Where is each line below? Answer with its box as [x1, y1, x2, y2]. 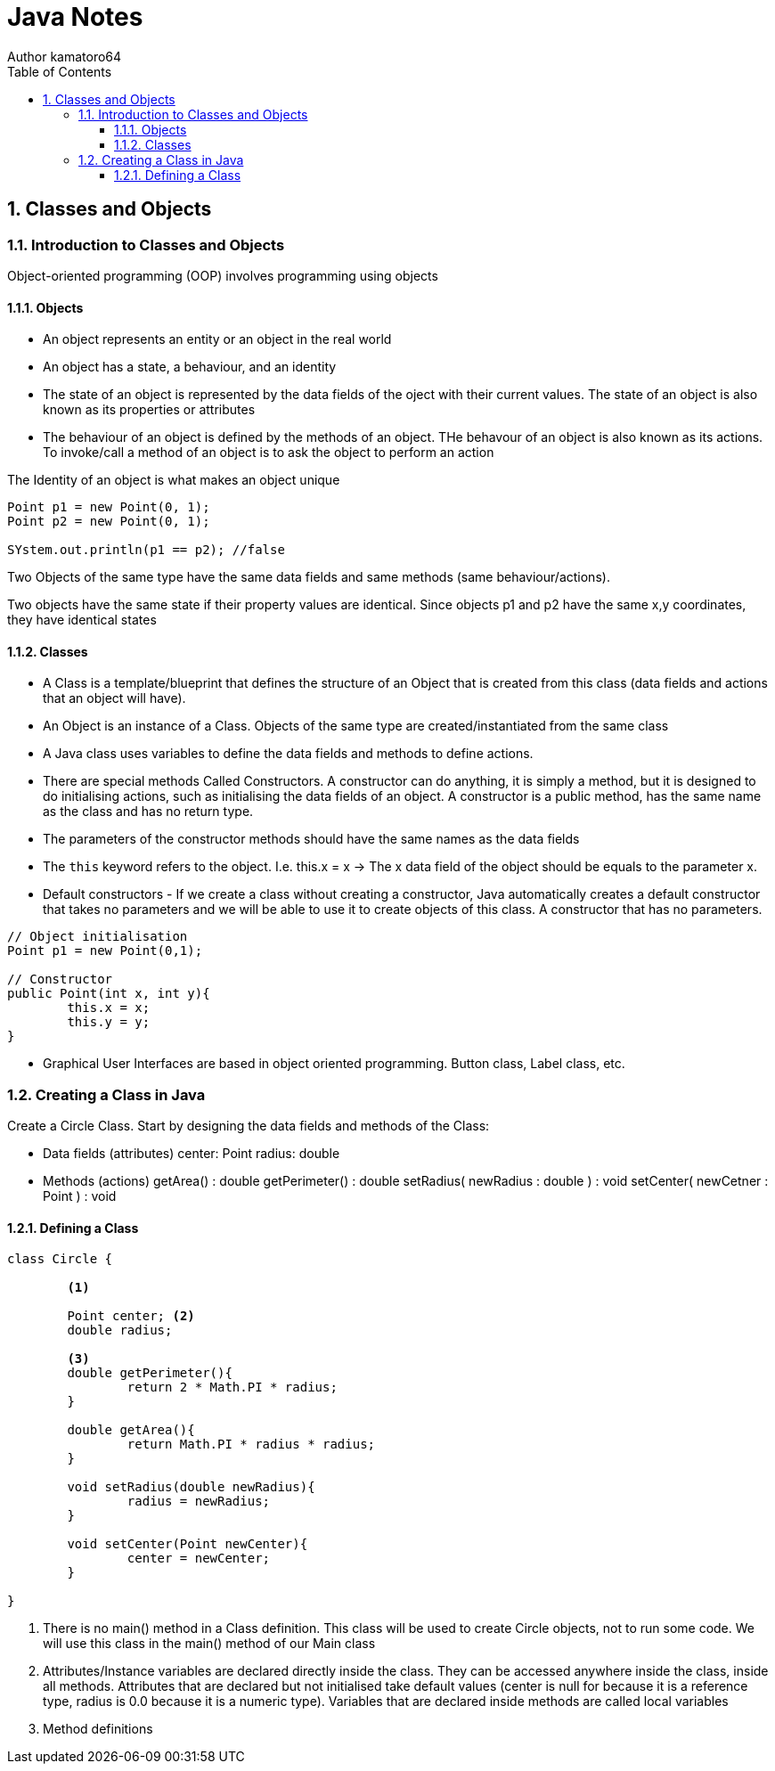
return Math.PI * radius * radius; [126, 1437, 376, 1452]
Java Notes [7, 2, 143, 32]
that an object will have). [43, 690, 186, 706]
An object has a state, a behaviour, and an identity [43, 359, 337, 375]
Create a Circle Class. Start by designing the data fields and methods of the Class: [7, 1118, 490, 1134]
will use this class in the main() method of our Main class [43, 1636, 376, 1652]
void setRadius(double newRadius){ [67, 1480, 315, 1495]
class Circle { [7, 1252, 113, 1267]
